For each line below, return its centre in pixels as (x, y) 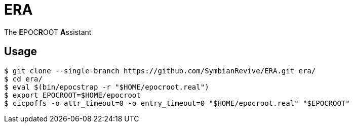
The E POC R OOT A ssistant (48, 32)
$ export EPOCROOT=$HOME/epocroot (72, 95)
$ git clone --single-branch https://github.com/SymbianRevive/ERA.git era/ (160, 71)
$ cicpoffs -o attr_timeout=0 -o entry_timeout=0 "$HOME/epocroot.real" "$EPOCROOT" (177, 103)
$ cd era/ (23, 79)
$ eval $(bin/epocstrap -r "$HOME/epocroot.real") (107, 87)
